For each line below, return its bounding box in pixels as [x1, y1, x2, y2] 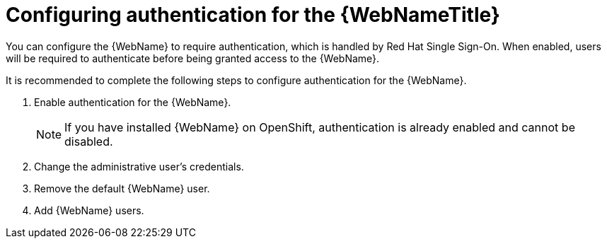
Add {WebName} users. [34, 204, 144, 216]
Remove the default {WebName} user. [34, 182, 210, 194]
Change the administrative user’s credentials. [34, 160, 244, 173]
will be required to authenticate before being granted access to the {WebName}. [6, 52, 380, 64]
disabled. [64, 134, 113, 149]
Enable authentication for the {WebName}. [34, 95, 231, 108]
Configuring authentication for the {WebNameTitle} [6, 3, 500, 27]
